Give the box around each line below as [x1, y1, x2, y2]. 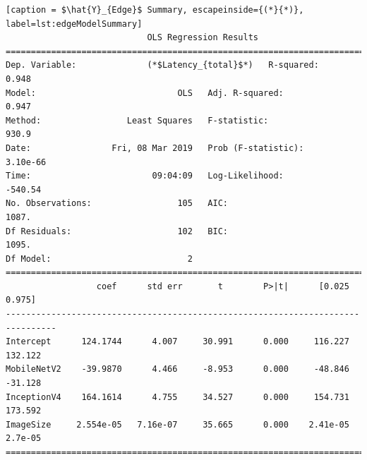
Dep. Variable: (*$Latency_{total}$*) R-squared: [6, 60, 319, 71]
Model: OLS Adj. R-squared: [6, 87, 284, 98]
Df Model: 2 [6, 253, 193, 264]
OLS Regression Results [147, 32, 258, 43]
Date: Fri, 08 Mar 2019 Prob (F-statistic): [6, 143, 304, 153]
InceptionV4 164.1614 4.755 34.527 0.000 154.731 [6, 392, 349, 402]
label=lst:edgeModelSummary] [6, 18, 143, 29]
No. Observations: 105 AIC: [6, 198, 228, 209]
